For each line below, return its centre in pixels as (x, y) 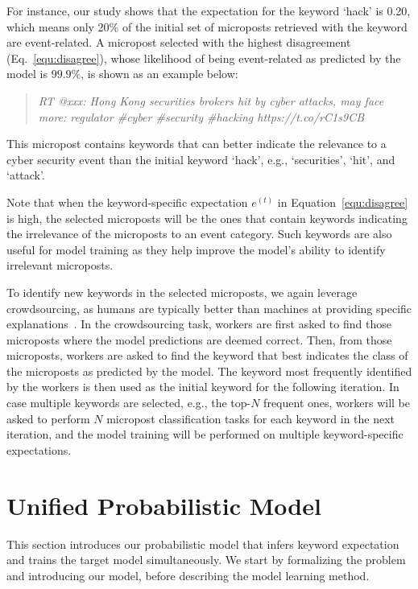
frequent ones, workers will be (337, 403)
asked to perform (48, 418)
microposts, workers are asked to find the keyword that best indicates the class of (207, 355)
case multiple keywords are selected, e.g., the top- (129, 403)
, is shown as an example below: (159, 74)
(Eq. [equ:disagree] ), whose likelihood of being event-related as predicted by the (204, 58)
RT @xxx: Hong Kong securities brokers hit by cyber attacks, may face (211, 100)
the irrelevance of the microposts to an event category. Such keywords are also (199, 234)
